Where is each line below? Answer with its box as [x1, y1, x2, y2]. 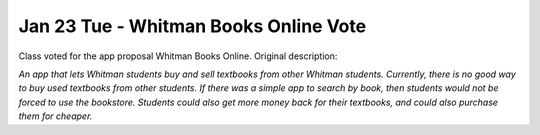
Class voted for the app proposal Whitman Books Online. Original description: [18, 50, 338, 62]
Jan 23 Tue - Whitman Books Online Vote [18, 15, 367, 37]
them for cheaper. [18, 110, 93, 122]
